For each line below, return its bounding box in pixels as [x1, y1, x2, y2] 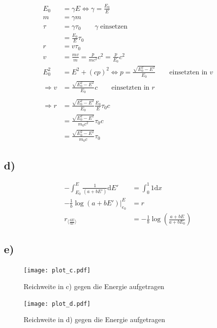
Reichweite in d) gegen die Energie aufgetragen [24, 314, 165, 325]
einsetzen [100, 23, 128, 30]
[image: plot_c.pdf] [24, 267, 91, 274]
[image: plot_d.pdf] [24, 300, 91, 307]
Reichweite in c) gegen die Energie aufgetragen [24, 281, 164, 291]
